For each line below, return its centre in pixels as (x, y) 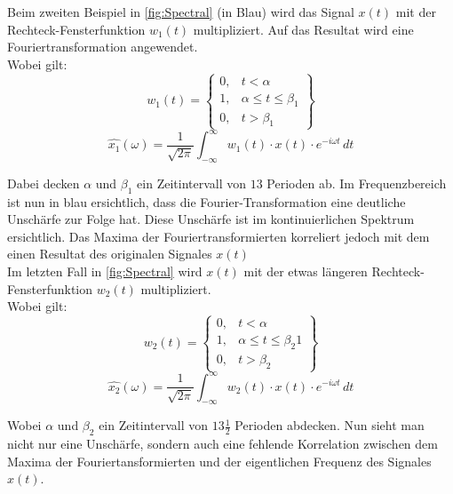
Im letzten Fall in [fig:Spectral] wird (105, 271)
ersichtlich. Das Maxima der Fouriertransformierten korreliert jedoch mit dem (219, 236)
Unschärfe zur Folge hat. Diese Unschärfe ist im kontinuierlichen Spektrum (211, 219)
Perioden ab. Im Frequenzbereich (357, 183)
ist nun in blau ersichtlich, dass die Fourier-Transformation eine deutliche (207, 201)
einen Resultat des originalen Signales (110, 254)
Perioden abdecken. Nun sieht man (330, 425)
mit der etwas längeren (306, 271)
